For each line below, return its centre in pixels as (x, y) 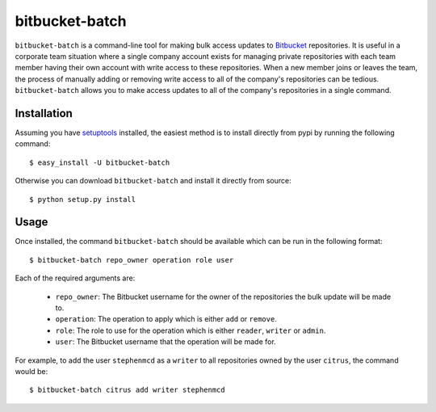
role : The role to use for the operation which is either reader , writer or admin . (191, 330)
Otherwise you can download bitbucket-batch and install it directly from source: (153, 181)
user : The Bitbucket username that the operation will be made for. (166, 342)
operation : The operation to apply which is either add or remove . (166, 319)
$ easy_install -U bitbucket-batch (100, 162)
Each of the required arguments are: (75, 278)
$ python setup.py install (83, 199)
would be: (31, 371)
